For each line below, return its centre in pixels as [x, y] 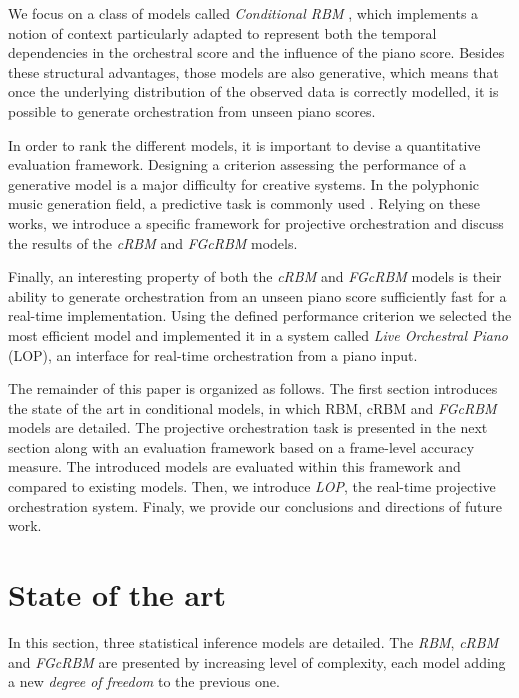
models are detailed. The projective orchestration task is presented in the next [248, 427]
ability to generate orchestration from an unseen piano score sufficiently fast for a [257, 295]
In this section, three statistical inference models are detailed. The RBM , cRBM [253, 641]
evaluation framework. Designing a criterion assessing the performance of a [237, 164]
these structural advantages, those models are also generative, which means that [253, 71]
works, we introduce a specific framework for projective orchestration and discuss [256, 222]
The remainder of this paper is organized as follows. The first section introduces [253, 388]
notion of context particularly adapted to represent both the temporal [222, 32]
